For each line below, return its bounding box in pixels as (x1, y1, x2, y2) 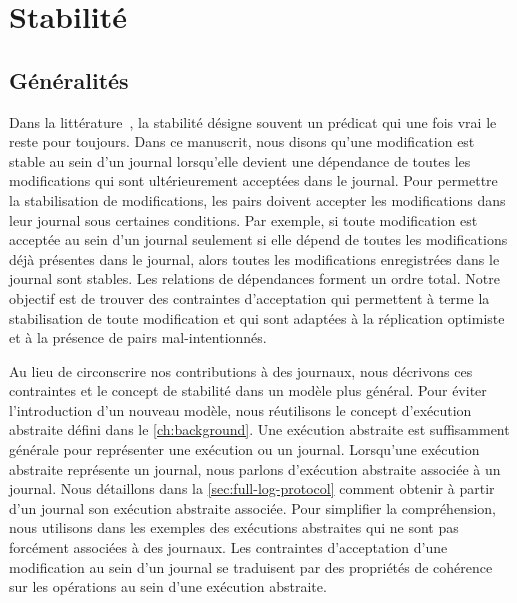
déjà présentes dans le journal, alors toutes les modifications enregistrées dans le (9, 248, 500, 269)
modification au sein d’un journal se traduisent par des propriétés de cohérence (9, 556, 493, 577)
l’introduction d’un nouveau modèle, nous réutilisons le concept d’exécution (9, 399, 472, 420)
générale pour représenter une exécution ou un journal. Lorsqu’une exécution (9, 439, 480, 460)
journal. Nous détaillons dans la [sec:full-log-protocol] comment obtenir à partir (9, 478, 495, 499)
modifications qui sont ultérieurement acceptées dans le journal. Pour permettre (9, 170, 498, 191)
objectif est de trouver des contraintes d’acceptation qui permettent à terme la (9, 287, 490, 308)
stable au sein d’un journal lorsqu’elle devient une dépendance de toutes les (9, 150, 471, 171)
